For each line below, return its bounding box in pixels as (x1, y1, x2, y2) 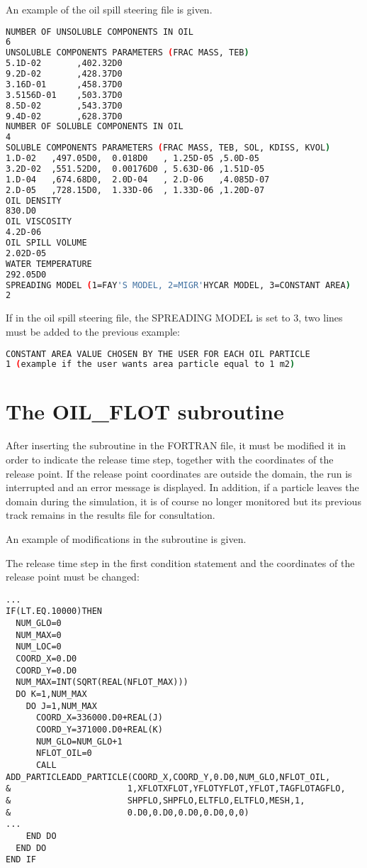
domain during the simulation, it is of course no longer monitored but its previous (6, 493, 361, 508)
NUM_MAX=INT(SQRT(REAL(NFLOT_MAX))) (16, 677, 188, 688)
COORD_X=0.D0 (16, 654, 77, 664)
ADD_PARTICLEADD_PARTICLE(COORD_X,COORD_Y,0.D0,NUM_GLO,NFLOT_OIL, (6, 771, 331, 782)
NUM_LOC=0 (16, 642, 62, 652)
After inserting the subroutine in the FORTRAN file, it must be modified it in (6, 438, 346, 453)
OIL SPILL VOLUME (6, 238, 87, 248)
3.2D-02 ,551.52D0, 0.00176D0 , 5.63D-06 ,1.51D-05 (6, 163, 265, 174)
